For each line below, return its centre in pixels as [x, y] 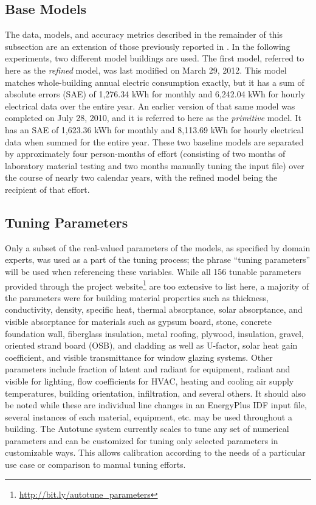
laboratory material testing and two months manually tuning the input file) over [155, 165]
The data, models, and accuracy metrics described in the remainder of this [144, 34]
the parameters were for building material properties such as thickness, [137, 297]
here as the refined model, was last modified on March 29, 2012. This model [146, 70]
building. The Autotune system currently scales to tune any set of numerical [147, 429]
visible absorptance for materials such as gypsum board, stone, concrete [138, 321]
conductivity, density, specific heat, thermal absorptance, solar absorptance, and [154, 309]
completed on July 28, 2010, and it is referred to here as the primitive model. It [153, 118]
